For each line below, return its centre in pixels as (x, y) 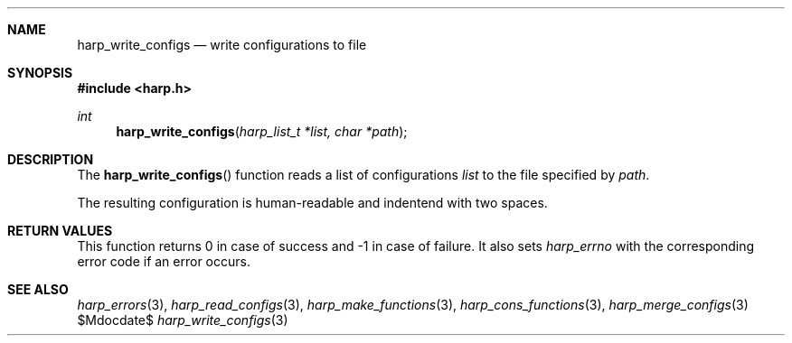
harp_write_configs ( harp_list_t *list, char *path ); (262, 131)
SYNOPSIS (40, 73)
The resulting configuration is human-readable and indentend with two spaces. (312, 203)
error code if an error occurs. (164, 261)
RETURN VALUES (60, 231)
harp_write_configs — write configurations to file (222, 45)
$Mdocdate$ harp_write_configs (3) (183, 320)
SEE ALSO (38, 289)
